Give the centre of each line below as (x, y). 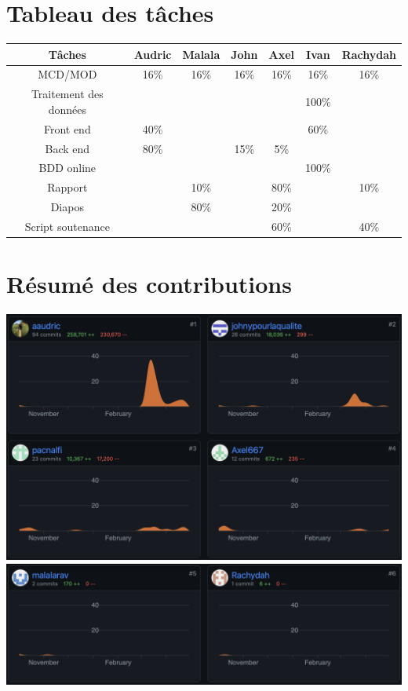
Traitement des (67, 94)
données (67, 109)
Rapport (67, 187)
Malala (201, 54)
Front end (67, 128)
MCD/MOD (67, 74)
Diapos (67, 207)
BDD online (67, 168)
